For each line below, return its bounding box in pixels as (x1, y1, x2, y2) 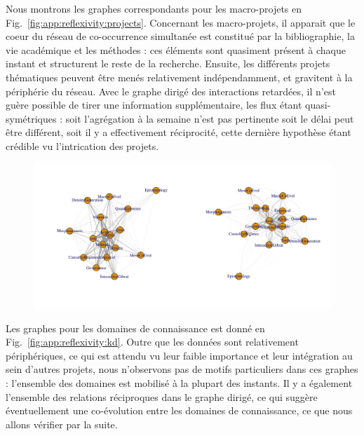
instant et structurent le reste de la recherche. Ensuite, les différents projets (6, 56, 330, 71)
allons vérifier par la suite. (6, 416, 118, 431)
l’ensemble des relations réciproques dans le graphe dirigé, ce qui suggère (6, 389, 318, 404)
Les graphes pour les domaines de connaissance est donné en (6, 320, 265, 335)
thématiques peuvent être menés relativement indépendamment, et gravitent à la (6, 69, 353, 84)
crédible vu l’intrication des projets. (6, 138, 159, 153)
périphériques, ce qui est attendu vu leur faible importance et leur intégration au (6, 348, 353, 362)
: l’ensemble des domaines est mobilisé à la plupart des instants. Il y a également (6, 375, 353, 390)
